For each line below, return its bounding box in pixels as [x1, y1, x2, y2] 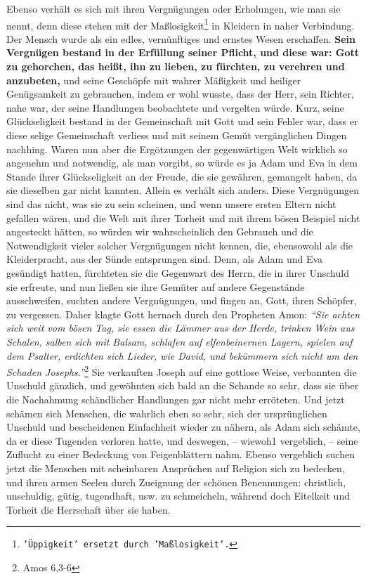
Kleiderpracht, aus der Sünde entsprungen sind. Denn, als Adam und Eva [6, 252, 323, 266]
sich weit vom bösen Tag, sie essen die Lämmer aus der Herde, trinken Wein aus [6, 320, 355, 335]
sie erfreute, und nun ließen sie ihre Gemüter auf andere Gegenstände [6, 279, 305, 294]
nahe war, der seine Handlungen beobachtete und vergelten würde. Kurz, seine [6, 100, 344, 115]
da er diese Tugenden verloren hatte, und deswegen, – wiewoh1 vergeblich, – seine [6, 433, 358, 448]
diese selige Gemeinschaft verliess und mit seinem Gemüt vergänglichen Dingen [6, 128, 347, 142]
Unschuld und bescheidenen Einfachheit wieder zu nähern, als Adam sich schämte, [6, 419, 360, 434]
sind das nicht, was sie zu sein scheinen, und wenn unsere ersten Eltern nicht [6, 196, 336, 211]
